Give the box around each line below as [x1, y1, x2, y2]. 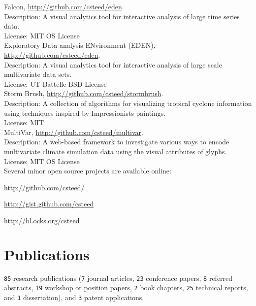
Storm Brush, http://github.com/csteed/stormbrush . [4, 88, 163, 99]
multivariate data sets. [4, 69, 72, 79]
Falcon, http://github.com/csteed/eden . [4, 1, 124, 11]
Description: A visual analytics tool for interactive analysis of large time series [4, 11, 240, 21]
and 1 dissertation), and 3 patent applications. [4, 292, 144, 302]
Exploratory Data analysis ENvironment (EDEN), [4, 40, 156, 50]
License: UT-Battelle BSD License [4, 78, 107, 89]
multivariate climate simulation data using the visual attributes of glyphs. [4, 146, 227, 156]
